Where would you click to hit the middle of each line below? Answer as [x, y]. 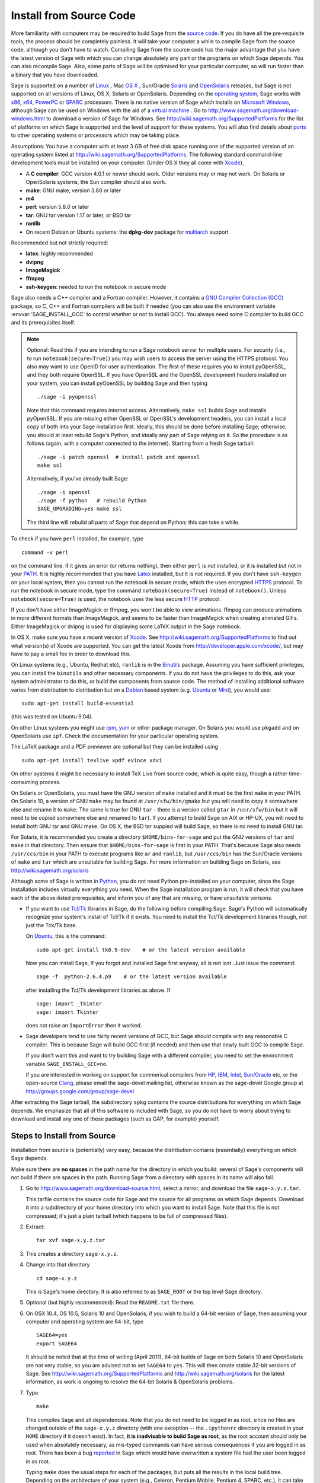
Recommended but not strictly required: [60, 243]
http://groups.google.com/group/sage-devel [80, 1091]
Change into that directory [58, 1265]
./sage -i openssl [64, 492]
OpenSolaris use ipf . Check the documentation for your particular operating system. [115, 736]
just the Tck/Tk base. [52, 925]
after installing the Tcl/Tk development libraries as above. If [98, 990]
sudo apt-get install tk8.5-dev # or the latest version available [141, 950]
